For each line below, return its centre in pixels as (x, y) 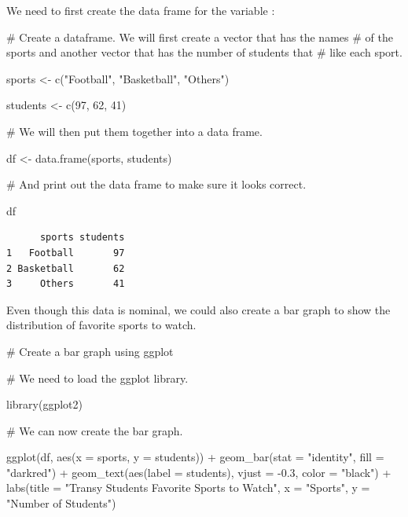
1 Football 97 (66, 253)
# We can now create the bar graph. (95, 430)
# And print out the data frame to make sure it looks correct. (156, 184)
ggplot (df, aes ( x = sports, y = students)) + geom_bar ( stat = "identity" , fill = (195, 457)
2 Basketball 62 (66, 268)
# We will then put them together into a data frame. (134, 131)
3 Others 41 (66, 284)
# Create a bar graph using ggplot (90, 351)
